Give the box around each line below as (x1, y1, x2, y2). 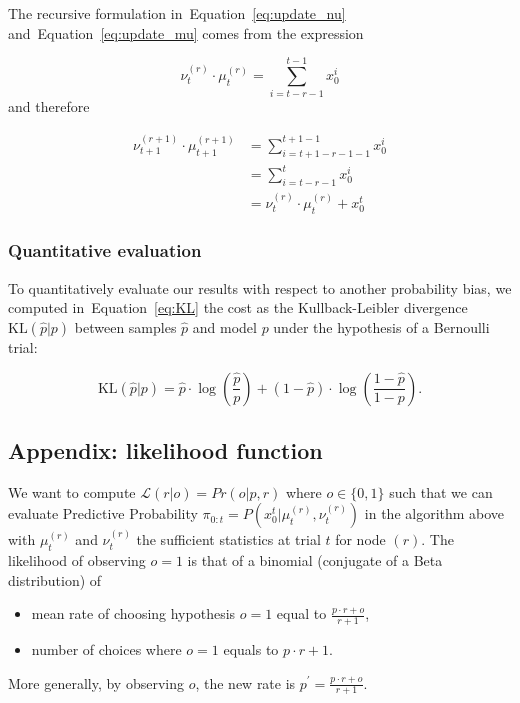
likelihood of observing (8, 549, 146, 570)
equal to (276, 603, 327, 624)
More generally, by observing (8, 672, 184, 693)
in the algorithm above (364, 503, 505, 524)
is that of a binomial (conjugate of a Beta (187, 549, 443, 570)
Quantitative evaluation (8, 238, 202, 263)
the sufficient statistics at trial (136, 529, 321, 550)
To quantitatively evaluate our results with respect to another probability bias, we (8, 277, 512, 298)
